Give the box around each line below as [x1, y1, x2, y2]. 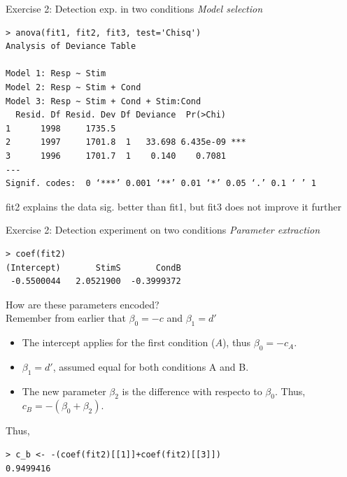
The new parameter [22, 383, 106, 398]
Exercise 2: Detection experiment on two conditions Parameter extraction [6, 222, 320, 237]
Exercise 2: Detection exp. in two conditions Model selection [6, 1, 263, 15]
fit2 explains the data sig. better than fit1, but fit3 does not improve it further [6, 199, 341, 213]
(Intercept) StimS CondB [6, 262, 181, 273]
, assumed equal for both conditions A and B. [52, 359, 249, 373]
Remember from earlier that [6, 311, 126, 325]
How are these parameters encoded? [6, 297, 160, 311]
